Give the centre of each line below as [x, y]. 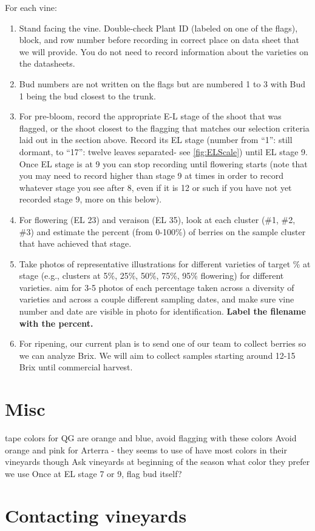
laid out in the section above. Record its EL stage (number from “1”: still [156, 140]
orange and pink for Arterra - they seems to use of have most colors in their [146, 449]
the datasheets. [47, 63]
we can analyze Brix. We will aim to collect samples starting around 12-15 [157, 355]
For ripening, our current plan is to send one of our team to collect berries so [162, 343]
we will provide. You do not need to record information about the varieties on [164, 51]
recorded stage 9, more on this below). [90, 199]
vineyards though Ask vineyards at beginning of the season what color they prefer [157, 462]
